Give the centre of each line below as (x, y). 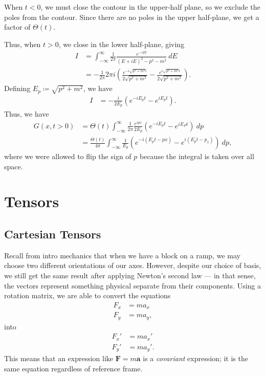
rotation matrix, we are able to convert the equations (87, 295)
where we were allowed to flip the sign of (68, 156)
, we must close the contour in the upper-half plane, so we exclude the (150, 7)
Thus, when (23, 44)
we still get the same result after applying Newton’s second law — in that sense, (130, 275)
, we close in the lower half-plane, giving (122, 44)
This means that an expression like (59, 358)
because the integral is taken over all (197, 156)
